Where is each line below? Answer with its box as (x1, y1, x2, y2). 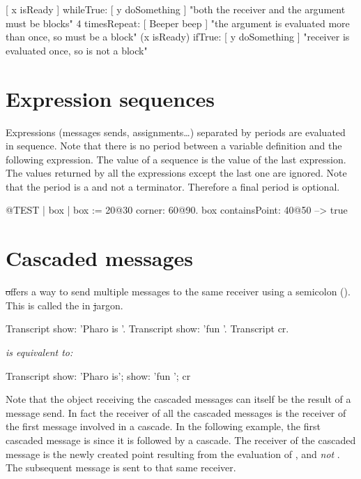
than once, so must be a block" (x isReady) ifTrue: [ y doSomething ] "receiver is (6, 29, 350, 44)
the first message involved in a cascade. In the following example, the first (6, 419, 321, 434)
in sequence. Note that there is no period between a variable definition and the (6, 138, 342, 153)
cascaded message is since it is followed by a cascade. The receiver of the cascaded (6, 432, 356, 447)
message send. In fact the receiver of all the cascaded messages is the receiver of (6, 405, 346, 420)
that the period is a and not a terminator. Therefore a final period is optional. (6, 179, 340, 193)
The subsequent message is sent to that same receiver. (6, 460, 236, 475)
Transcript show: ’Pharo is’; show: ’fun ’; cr (6, 368, 191, 383)
